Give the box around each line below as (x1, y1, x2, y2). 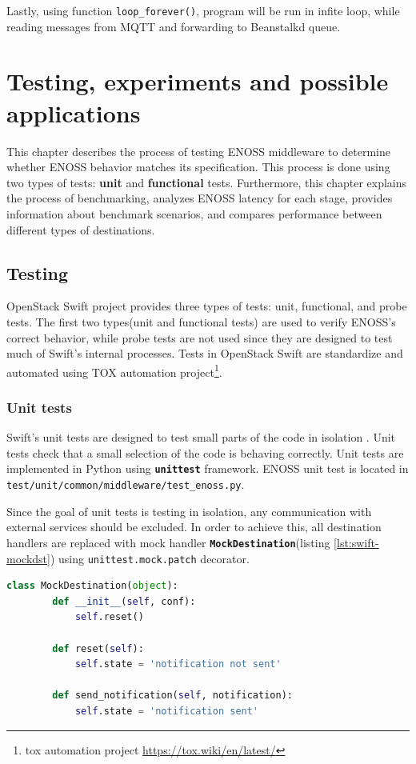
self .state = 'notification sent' (74, 705, 259, 717)
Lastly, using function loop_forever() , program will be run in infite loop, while (6, 2, 400, 18)
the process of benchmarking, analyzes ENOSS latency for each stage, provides (6, 190, 393, 206)
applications (6, 96, 141, 129)
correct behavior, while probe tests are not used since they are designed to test (6, 329, 393, 346)
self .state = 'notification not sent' (74, 658, 282, 670)
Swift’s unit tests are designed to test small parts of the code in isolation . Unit (6, 429, 396, 446)
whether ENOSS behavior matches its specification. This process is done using (6, 158, 390, 175)
